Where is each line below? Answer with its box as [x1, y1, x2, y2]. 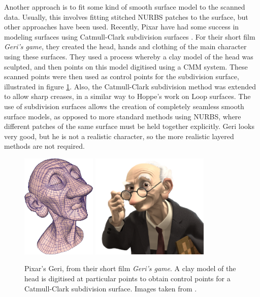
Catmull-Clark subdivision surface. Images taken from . [24, 283, 197, 293]
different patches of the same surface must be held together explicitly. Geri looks [4, 121, 254, 131]
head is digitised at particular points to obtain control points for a [24, 273, 231, 284]
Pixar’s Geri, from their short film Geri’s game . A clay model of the [24, 263, 236, 274]
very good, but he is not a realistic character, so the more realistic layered [4, 130, 234, 141]
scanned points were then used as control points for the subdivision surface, [4, 71, 239, 82]
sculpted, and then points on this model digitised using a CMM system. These [4, 61, 248, 72]
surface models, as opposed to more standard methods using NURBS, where [4, 111, 241, 121]
